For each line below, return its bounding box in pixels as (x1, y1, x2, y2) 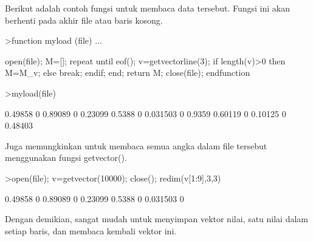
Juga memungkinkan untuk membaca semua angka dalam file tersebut (5, 139, 267, 152)
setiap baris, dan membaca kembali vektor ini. (5, 224, 177, 237)
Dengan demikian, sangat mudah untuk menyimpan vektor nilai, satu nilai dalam (5, 212, 308, 225)
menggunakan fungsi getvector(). (5, 151, 127, 164)
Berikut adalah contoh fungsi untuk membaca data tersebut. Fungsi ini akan (5, 2, 290, 14)
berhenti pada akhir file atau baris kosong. (5, 13, 163, 26)
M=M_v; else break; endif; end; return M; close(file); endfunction (5, 66, 250, 79)
